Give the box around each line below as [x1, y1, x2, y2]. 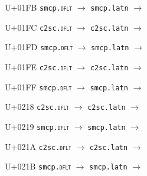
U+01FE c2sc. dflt [5, 60, 72, 73]
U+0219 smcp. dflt [5, 120, 70, 132]
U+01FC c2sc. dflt [5, 21, 72, 33]
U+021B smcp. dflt [5, 160, 71, 172]
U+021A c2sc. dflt [5, 140, 71, 152]
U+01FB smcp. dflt [5, 1, 73, 13]
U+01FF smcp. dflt [5, 80, 72, 93]
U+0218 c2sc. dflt [5, 100, 70, 113]
